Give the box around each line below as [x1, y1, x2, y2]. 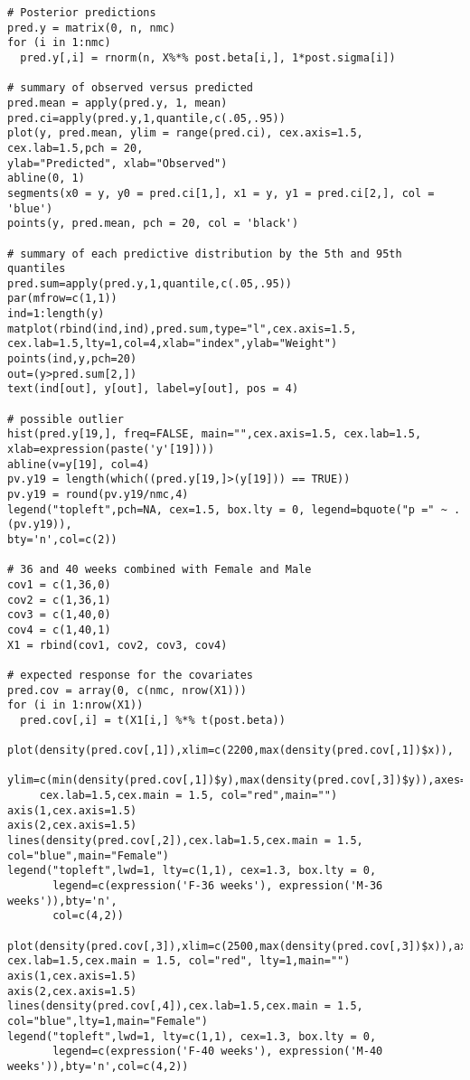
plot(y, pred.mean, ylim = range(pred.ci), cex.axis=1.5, [7, 127, 363, 140]
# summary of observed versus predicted [7, 81, 254, 95]
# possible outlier [7, 412, 124, 426]
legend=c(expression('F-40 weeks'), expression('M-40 [52, 1045, 383, 1058]
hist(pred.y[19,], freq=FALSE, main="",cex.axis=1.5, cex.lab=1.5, [7, 427, 422, 441]
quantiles [7, 262, 66, 276]
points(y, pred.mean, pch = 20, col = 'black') [7, 217, 299, 230]
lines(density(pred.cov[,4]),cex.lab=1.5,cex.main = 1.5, [7, 1000, 363, 1013]
